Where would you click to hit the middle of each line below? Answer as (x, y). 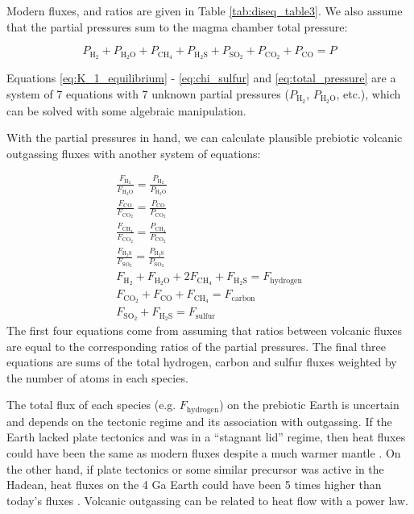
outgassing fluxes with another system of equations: (134, 153)
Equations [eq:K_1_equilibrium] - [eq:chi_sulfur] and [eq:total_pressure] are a (201, 78)
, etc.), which (368, 93)
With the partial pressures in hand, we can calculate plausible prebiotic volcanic (205, 138)
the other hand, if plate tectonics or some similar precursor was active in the (195, 468)
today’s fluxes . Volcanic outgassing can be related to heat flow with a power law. (207, 500)
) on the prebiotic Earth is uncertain (309, 405)
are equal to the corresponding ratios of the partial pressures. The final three (196, 346)
